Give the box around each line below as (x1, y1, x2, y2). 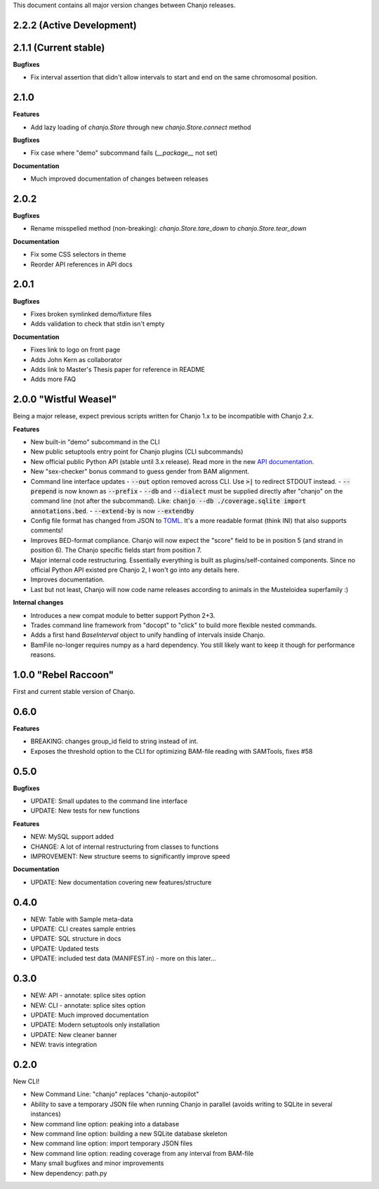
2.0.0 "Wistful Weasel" (13, 394, 117, 406)
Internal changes (13, 598, 64, 607)
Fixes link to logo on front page (30, 345, 121, 354)
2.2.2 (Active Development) (13, 19, 137, 31)
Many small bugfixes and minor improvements (30, 1159, 164, 1167)
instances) (30, 1110, 61, 1118)
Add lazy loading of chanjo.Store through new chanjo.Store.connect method (30, 123, 252, 131)
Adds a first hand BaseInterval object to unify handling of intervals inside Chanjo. (30, 631, 265, 639)
